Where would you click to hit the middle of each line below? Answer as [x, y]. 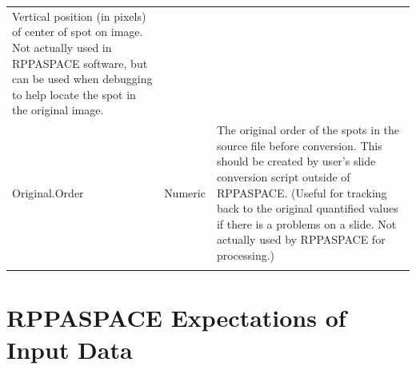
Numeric [185, 192]
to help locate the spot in [74, 94]
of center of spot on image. [78, 32]
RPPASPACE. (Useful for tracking [302, 192]
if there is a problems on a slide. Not [306, 223]
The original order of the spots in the [308, 130]
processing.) [246, 255]
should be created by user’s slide [296, 161]
